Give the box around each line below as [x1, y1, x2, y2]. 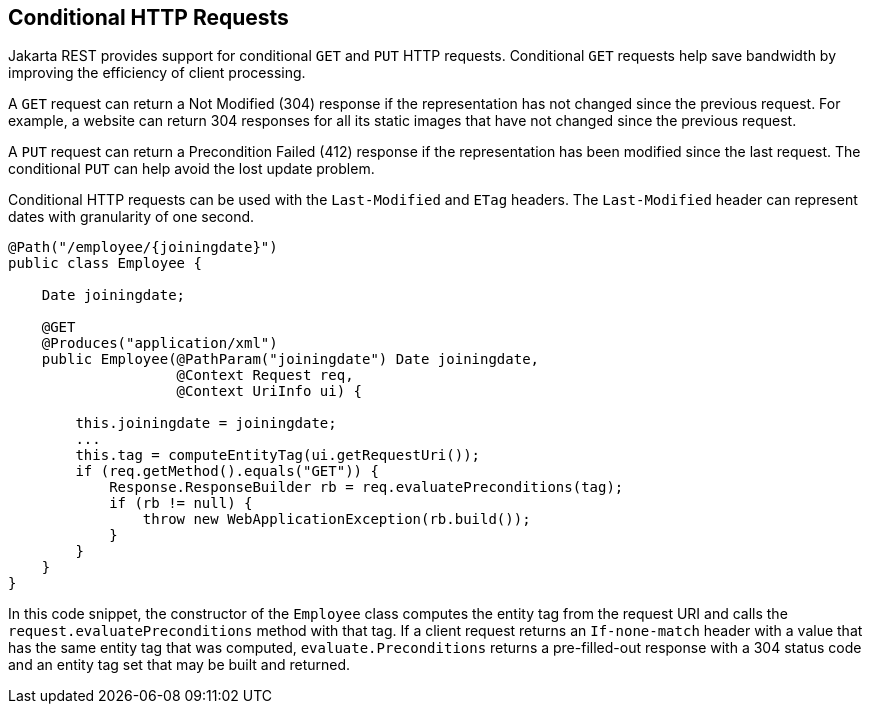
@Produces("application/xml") [41, 335, 278, 352]
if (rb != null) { [109, 495, 253, 512]
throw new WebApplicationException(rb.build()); [142, 511, 531, 528]
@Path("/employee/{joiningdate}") [8, 239, 278, 256]
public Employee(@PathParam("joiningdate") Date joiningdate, [41, 351, 540, 368]
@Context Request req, [176, 367, 354, 384]
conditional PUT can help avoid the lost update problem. [8, 160, 375, 178]
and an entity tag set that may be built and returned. [8, 656, 351, 674]
